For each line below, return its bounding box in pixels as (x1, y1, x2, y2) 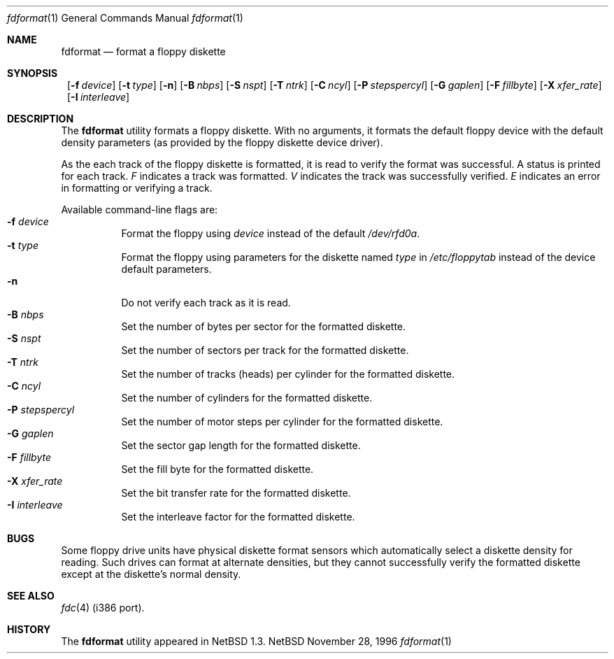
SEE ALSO (7, 590, 55, 602)
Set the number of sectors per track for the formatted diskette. (121, 344, 409, 356)
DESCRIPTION (7, 113, 74, 125)
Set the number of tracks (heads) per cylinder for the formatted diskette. (121, 368, 455, 380)
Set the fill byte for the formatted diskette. (121, 463, 314, 475)
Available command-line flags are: (61, 204, 218, 215)
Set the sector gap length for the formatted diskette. (121, 439, 361, 451)
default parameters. (121, 263, 212, 275)
